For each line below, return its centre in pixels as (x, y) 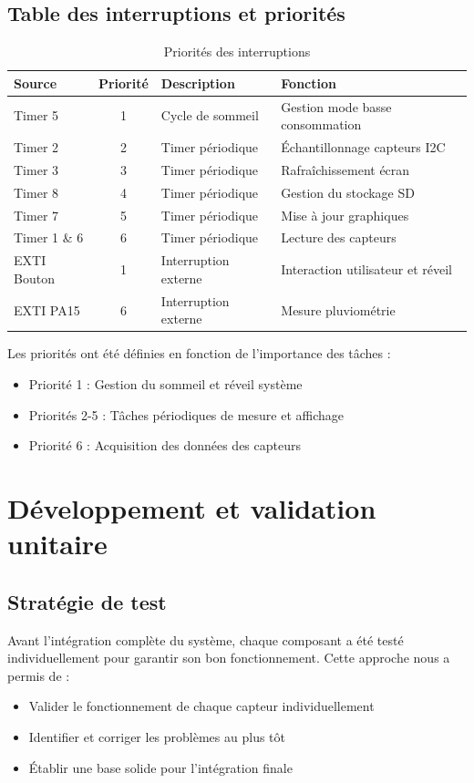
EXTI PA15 (47, 309)
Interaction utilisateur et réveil (366, 269)
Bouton (34, 278)
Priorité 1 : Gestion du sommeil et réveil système (165, 384)
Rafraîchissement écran (345, 169)
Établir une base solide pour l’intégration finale (160, 767)
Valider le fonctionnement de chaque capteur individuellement (201, 706)
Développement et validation (192, 507)
